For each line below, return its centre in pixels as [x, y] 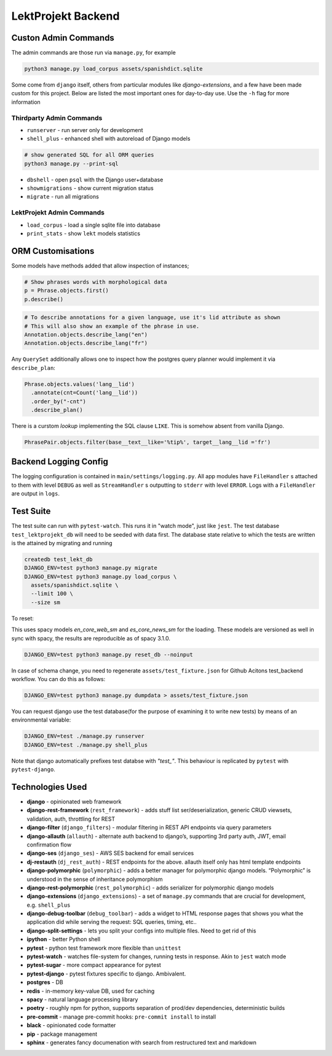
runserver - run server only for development [85, 130]
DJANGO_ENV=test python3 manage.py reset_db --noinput [109, 654]
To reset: [22, 618]
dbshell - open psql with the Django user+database [95, 179]
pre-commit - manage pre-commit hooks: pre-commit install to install [121, 1017]
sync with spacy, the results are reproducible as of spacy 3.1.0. [91, 638]
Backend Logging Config [60, 462]
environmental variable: [41, 720]
